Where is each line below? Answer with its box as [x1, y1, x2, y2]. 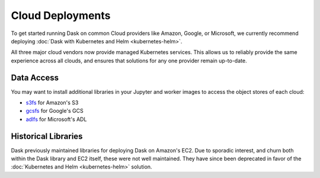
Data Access [11, 72, 59, 82]
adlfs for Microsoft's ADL [25, 116, 87, 123]
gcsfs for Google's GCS [25, 107, 84, 115]
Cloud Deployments [11, 9, 111, 22]
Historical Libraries [11, 131, 83, 141]
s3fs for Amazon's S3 [25, 99, 79, 106]
